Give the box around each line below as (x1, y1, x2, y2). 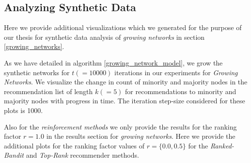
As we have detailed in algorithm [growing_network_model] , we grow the (4, 57, 223, 67)
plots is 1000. (4, 105, 43, 115)
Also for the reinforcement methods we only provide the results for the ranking (4, 121, 237, 131)
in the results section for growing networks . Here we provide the (46, 131, 235, 141)
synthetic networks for (4, 67, 70, 77)
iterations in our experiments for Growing (114, 67, 238, 77)
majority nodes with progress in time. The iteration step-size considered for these (4, 96, 245, 106)
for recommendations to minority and (125, 86, 236, 96)
